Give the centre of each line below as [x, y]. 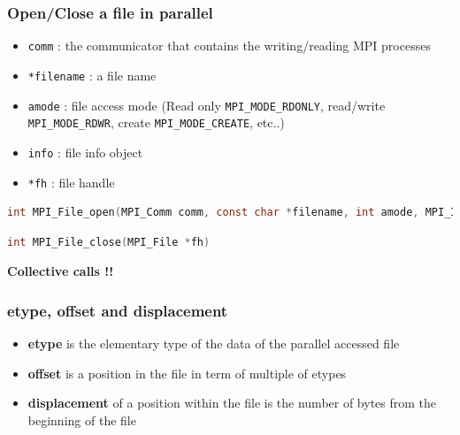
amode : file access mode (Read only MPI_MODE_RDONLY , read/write [207, 105]
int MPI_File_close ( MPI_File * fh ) [109, 242]
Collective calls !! [61, 271]
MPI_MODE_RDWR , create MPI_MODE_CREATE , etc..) [156, 122]
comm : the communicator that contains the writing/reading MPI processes [229, 46]
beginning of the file [82, 420]
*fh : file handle [71, 182]
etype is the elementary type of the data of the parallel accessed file [214, 343]
